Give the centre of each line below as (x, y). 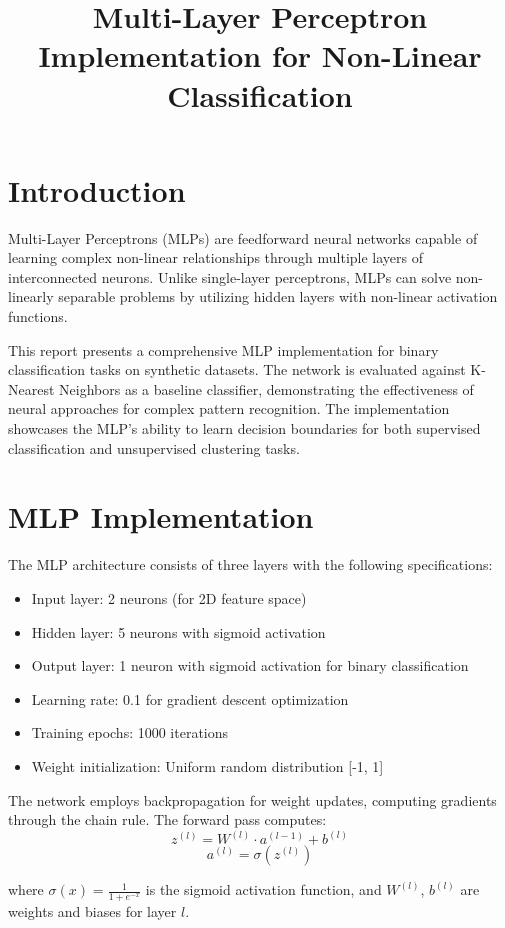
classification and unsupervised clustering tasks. (154, 447)
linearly (31, 296)
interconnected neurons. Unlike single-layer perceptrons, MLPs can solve (230, 276)
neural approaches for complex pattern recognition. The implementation (229, 408)
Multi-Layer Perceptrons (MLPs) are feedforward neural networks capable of (243, 237)
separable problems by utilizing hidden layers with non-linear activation (278, 296)
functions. (38, 316)
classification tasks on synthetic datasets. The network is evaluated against (237, 369)
